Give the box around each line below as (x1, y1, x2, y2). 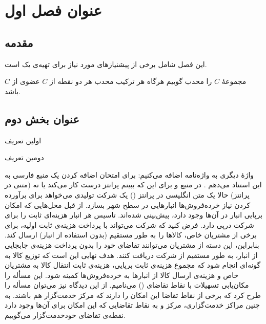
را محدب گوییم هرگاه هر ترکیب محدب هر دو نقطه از (50, 76, 212, 87)
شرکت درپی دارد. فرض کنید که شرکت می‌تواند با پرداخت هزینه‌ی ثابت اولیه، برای (5, 219, 254, 230)
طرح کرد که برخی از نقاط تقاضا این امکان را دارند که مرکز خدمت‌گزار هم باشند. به (5, 289, 261, 300)
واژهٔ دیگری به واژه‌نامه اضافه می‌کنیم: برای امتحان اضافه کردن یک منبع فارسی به (5, 169, 254, 180)
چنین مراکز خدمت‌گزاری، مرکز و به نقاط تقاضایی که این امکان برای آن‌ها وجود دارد (5, 299, 260, 310)
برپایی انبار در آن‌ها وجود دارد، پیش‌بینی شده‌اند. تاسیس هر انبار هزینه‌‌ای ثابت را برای (5, 209, 263, 220)
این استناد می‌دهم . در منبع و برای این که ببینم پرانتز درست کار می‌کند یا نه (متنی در (5, 179, 262, 190)
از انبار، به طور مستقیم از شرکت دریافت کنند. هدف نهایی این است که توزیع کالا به (5, 249, 258, 260)
